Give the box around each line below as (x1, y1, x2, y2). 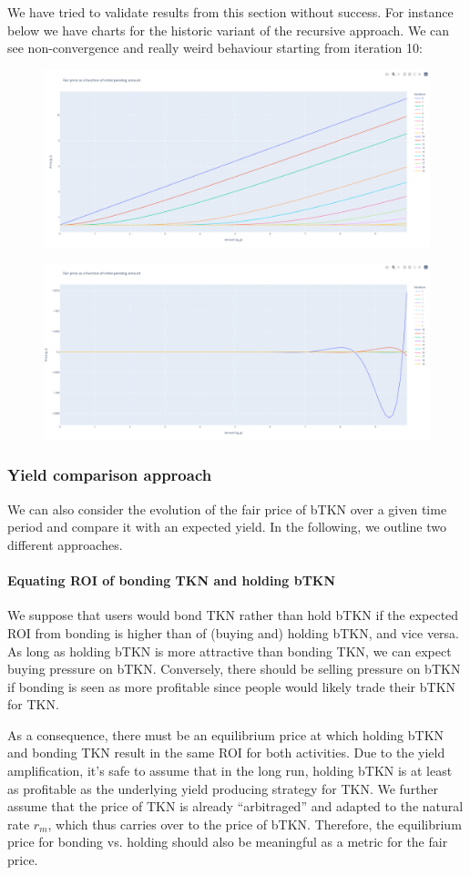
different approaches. (7, 534, 123, 554)
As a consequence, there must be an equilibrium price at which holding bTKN (7, 725, 444, 744)
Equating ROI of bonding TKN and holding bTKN (7, 571, 336, 590)
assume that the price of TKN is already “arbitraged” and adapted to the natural (7, 797, 464, 816)
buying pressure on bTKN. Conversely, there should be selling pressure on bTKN (7, 659, 461, 678)
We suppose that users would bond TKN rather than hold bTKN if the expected (7, 605, 459, 625)
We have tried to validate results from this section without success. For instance (7, 3, 454, 21)
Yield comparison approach (7, 463, 212, 486)
